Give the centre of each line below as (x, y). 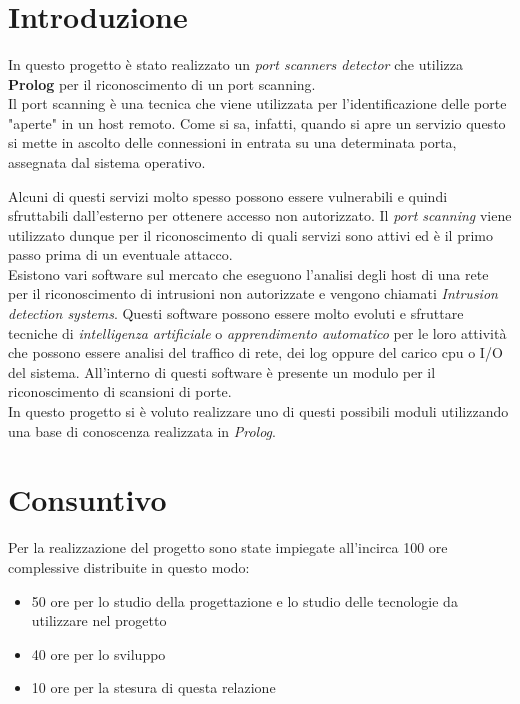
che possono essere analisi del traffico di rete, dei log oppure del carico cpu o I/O (255, 352)
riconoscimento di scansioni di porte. (120, 391)
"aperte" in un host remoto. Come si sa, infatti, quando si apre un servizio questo (257, 122)
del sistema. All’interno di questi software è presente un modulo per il (222, 371)
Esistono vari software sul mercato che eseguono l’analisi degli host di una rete (248, 273)
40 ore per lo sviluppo (98, 653)
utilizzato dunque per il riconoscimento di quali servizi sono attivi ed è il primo (250, 234)
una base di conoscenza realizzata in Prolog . (142, 430)
